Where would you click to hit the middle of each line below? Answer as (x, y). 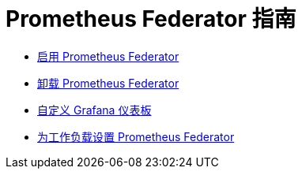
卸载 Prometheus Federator (108, 83)
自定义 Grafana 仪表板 (94, 110)
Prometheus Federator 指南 (151, 19)
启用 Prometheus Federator (108, 56)
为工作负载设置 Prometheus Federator (136, 136)
